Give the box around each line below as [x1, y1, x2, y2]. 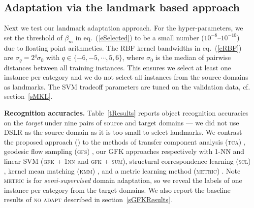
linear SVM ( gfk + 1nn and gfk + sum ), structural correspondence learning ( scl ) [4, 155, 251, 166]
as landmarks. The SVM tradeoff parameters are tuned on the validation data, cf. [4, 81, 250, 91]
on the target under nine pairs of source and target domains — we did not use [4, 117, 239, 127]
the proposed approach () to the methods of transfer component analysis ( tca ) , [4, 136, 246, 147]
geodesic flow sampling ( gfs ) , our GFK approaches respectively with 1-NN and [4, 146, 245, 156]
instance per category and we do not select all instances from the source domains [4, 72, 249, 82]
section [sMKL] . [4, 91, 53, 101]
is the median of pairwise [155, 52, 231, 62]
